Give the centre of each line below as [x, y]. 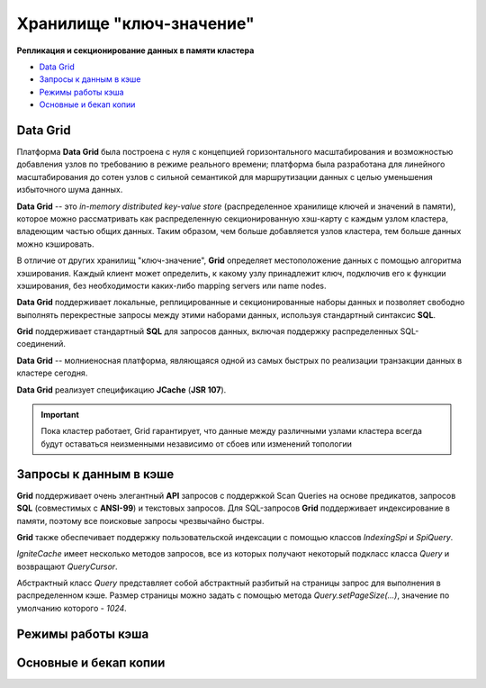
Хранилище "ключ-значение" [136, 23]
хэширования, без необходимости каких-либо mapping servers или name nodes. [172, 285]
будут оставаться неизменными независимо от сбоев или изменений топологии [197, 444]
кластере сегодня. [52, 373]
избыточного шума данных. [70, 190]
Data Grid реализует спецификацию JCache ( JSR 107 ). [121, 389]
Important [60, 415]
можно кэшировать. [55, 244]
